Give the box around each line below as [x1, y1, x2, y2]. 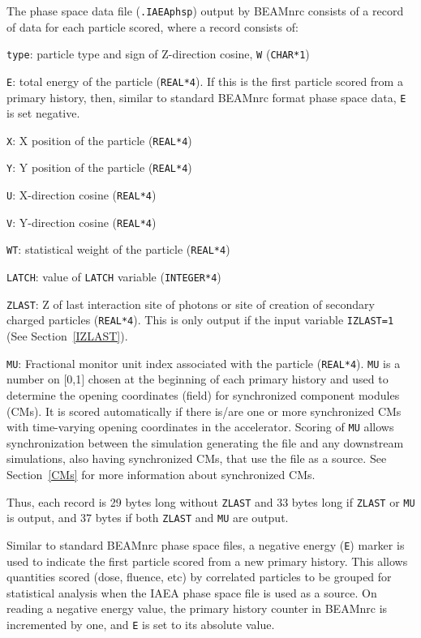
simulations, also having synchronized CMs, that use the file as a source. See [6, 450, 387, 467]
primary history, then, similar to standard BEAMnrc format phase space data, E [6, 88, 406, 105]
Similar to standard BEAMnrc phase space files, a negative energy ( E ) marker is [6, 536, 405, 553]
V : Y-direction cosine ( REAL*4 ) [6, 213, 157, 230]
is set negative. [6, 105, 80, 122]
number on [6, 370, 60, 388]
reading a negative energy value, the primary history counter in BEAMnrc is [6, 600, 388, 617]
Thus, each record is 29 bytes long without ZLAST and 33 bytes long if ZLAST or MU [6, 493, 415, 510]
